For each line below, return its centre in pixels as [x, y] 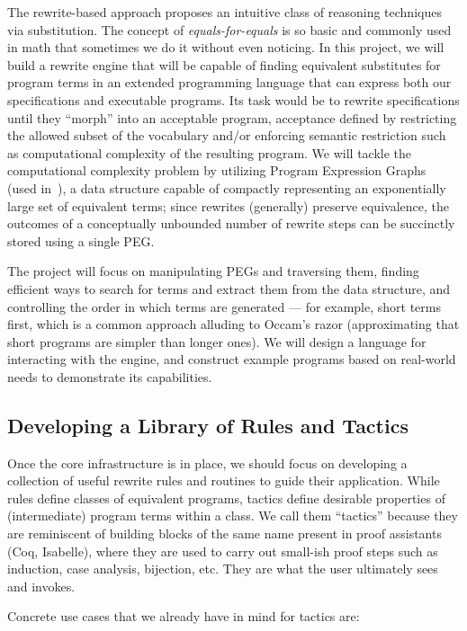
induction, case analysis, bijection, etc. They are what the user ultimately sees [223, 569]
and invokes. [41, 586]
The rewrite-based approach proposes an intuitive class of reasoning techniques [225, 12]
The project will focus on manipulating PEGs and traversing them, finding [213, 271]
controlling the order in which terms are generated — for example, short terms [225, 306]
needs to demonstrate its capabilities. [110, 376]
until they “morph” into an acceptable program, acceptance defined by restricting [232, 117]
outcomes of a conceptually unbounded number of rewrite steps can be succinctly [231, 223]
